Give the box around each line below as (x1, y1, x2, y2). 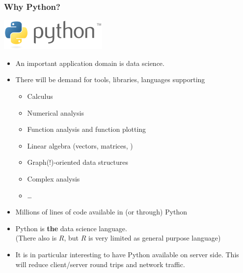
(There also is (15, 233, 57, 243)
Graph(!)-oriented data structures (27, 157, 128, 167)
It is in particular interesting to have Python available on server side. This (15, 249, 239, 259)
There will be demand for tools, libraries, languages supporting (15, 74, 205, 85)
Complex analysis (27, 173, 80, 183)
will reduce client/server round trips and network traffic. (15, 259, 185, 269)
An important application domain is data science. (15, 58, 164, 68)
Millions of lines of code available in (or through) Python (15, 207, 188, 217)
